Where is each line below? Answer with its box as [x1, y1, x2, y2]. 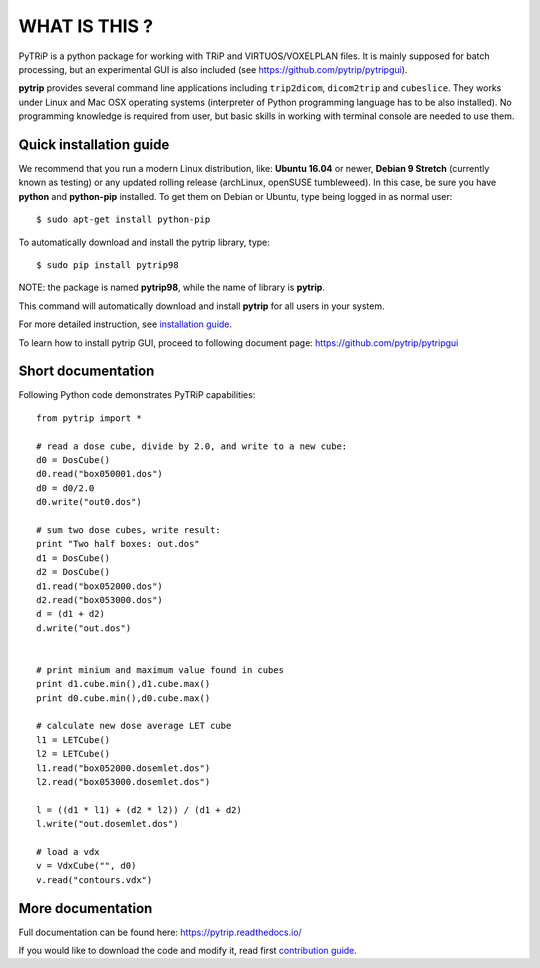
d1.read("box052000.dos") [36, 580, 164, 592]
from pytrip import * [36, 412, 142, 424]
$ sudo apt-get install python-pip [36, 214, 211, 225]
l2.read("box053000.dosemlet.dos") [36, 776, 211, 787]
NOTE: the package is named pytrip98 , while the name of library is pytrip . [18, 281, 325, 294]
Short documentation [18, 363, 155, 380]
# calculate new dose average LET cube [36, 720, 232, 732]
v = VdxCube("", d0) [36, 860, 137, 872]
